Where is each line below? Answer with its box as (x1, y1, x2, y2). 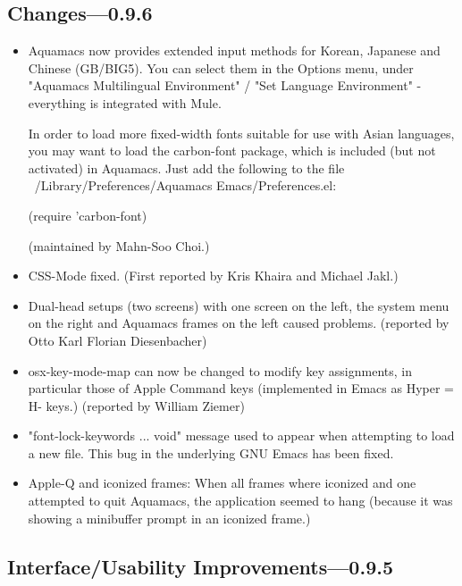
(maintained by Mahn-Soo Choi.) (28, 236, 210, 255)
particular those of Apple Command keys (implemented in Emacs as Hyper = (28, 379, 455, 398)
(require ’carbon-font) (28, 205, 147, 224)
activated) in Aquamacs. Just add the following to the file (28, 158, 345, 177)
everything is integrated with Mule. (28, 93, 222, 112)
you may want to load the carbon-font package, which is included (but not (28, 141, 436, 160)
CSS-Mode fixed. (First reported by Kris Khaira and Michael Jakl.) (28, 266, 399, 285)
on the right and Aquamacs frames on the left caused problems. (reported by (28, 314, 449, 332)
